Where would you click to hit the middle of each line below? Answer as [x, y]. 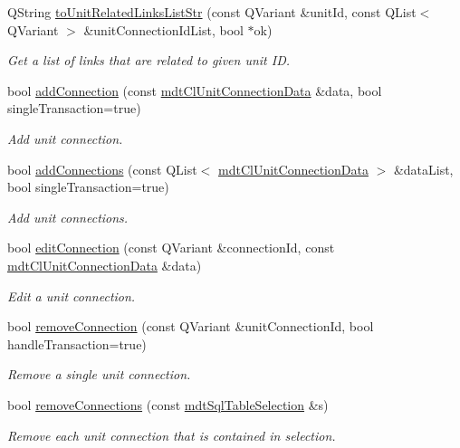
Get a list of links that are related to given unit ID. [149, 60]
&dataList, [423, 169]
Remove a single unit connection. [99, 374]
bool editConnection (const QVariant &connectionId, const [171, 248]
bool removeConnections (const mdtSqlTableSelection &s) [168, 404]
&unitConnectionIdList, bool [163, 29]
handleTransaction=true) [77, 343]
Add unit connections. [68, 217]
